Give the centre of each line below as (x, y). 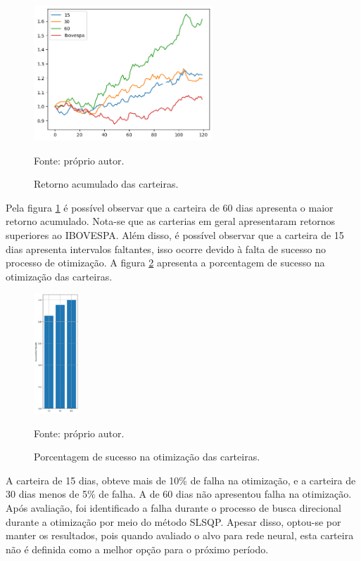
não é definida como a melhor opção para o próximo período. (137, 549)
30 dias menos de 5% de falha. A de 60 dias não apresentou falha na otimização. (179, 494)
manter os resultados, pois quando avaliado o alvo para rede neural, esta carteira (180, 535)
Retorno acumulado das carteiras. (106, 184)
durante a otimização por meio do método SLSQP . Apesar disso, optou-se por (173, 521)
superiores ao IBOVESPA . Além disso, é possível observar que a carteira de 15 (175, 235)
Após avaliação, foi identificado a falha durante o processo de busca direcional (173, 508)
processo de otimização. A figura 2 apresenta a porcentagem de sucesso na (165, 263)
